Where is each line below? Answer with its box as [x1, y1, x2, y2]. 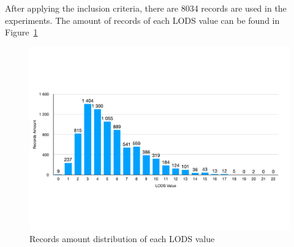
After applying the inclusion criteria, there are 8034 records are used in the [5, 2, 287, 14]
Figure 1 [5, 26, 38, 39]
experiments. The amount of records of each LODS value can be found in [5, 13, 280, 26]
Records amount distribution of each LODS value [29, 232, 215, 245]
